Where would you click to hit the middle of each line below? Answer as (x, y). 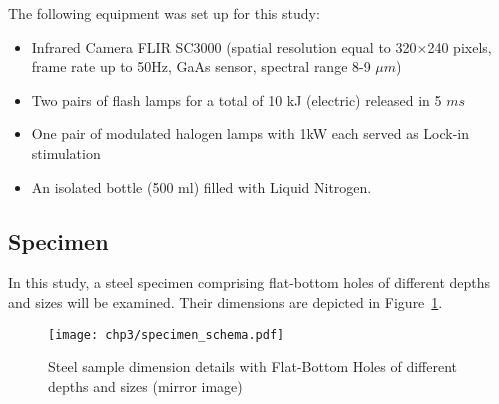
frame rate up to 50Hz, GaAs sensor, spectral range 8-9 (201, 66)
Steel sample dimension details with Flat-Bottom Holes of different (253, 366)
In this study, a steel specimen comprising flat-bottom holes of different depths (249, 282)
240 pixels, (459, 46)
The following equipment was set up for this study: (164, 13)
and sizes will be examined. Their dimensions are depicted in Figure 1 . (225, 301)
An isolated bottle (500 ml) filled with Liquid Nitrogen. (201, 186)
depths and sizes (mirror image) (145, 385)
